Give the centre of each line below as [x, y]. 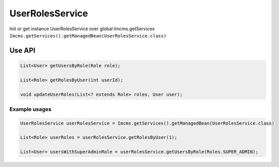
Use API [22, 50]
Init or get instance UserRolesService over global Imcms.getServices [82, 29]
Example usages [31, 109]
